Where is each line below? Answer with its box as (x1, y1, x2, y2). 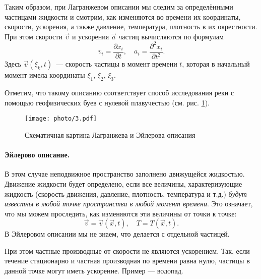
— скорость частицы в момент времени (56, 59, 177, 69)
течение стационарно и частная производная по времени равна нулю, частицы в (5, 255, 250, 266)
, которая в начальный (182, 59, 250, 69)
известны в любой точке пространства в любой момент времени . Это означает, (5, 198, 253, 209)
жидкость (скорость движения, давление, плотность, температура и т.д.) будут (5, 188, 247, 199)
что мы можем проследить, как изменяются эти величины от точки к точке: (5, 208, 237, 218)
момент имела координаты (5, 70, 85, 80)
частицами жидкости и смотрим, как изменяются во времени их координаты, (5, 11, 241, 22)
